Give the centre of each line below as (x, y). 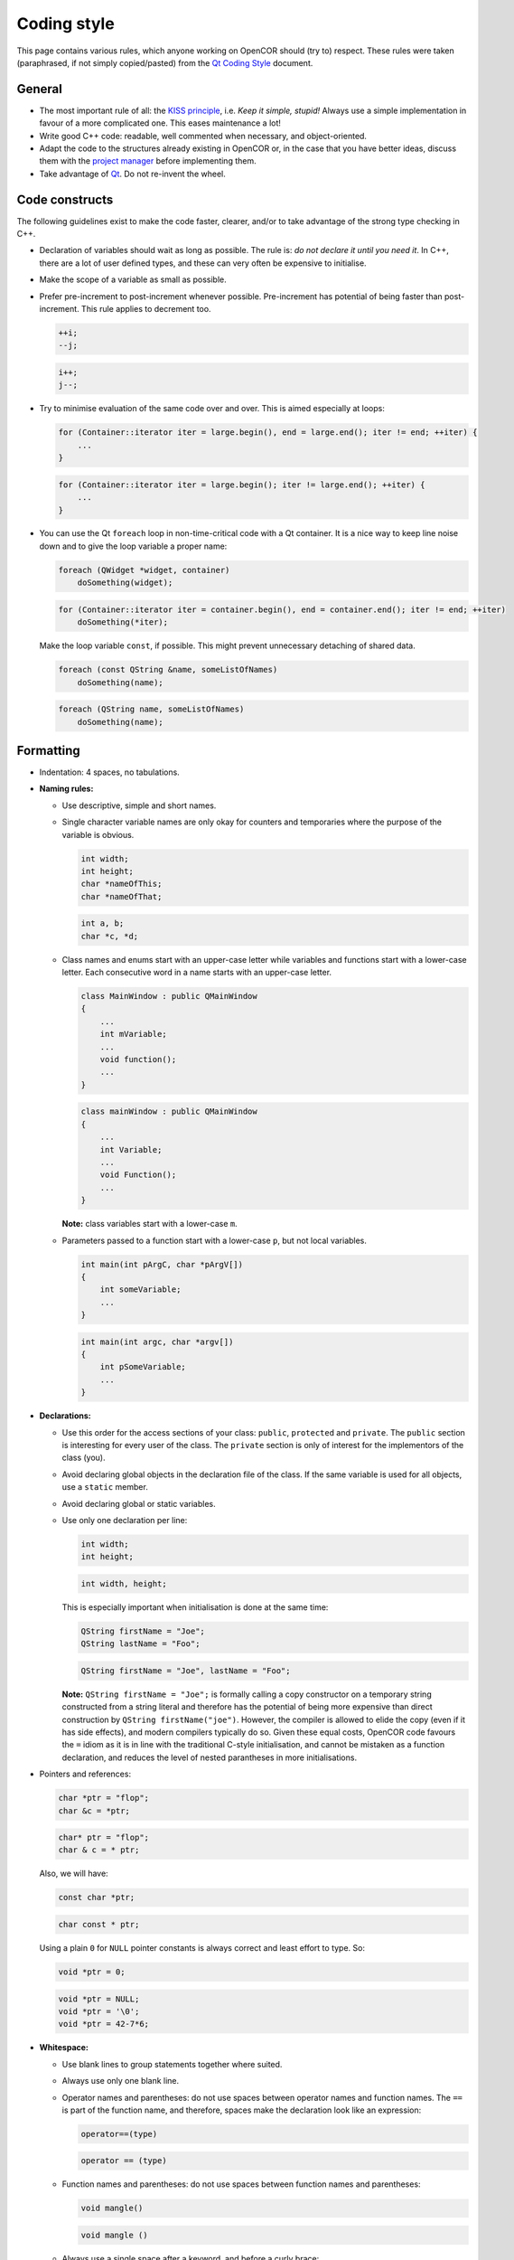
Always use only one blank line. (121, 2081)
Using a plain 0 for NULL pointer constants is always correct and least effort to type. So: (202, 1948)
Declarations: (65, 1416)
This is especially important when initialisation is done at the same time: (195, 1607)
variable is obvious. (98, 834)
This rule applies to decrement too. (146, 309)
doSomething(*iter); (123, 622)
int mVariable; (133, 1034)
